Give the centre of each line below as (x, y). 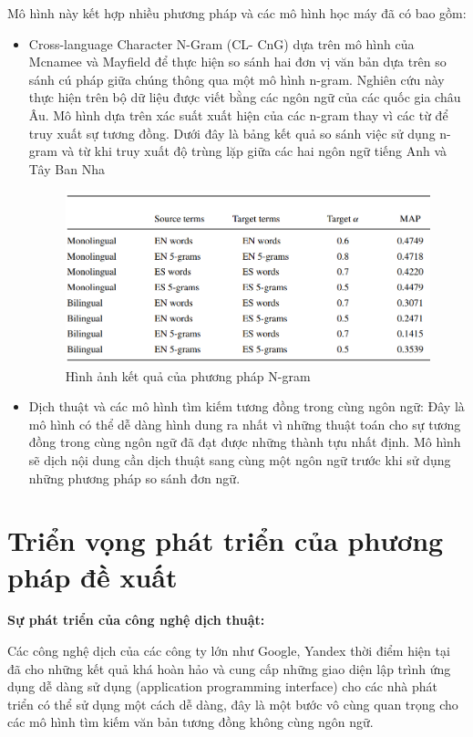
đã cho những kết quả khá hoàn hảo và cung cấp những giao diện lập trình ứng (229, 668)
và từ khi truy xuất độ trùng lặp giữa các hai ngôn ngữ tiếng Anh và (254, 151)
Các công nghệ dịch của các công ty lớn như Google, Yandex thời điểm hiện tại (229, 651)
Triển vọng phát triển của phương (226, 540)
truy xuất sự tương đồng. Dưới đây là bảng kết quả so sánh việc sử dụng (232, 133)
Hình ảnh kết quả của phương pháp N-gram (188, 375)
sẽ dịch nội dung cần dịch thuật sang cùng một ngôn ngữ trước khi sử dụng (240, 459)
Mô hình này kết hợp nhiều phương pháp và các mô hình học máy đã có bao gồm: (237, 13)
